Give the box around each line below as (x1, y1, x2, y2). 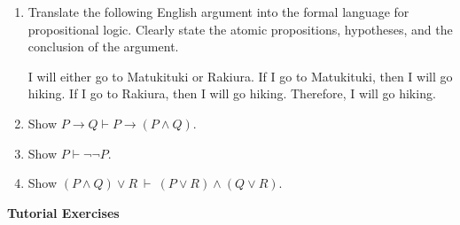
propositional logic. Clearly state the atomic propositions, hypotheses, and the (27, 19, 453, 38)
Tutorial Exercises (7, 203, 120, 221)
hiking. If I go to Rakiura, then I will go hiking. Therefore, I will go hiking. (27, 84, 436, 103)
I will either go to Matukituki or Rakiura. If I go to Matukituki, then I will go (27, 66, 453, 85)
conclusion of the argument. (27, 37, 179, 56)
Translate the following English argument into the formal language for (27, 3, 409, 20)
